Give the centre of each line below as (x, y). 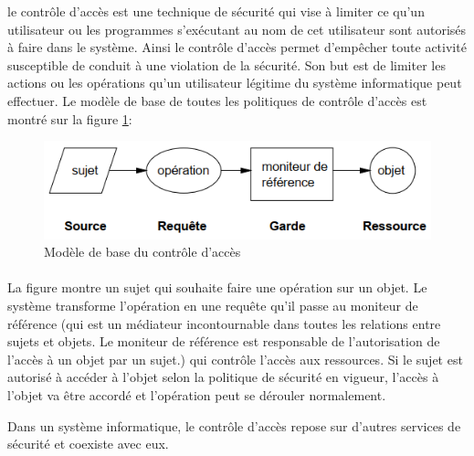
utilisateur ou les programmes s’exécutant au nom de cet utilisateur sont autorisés (237, 29)
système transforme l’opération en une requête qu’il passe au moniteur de (213, 305)
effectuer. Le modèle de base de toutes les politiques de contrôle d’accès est (217, 100)
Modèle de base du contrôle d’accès (142, 252)
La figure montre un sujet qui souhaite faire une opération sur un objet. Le (217, 287)
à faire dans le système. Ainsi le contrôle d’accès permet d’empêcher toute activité (237, 47)
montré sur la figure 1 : (70, 118)
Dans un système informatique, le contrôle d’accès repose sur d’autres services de (234, 425)
